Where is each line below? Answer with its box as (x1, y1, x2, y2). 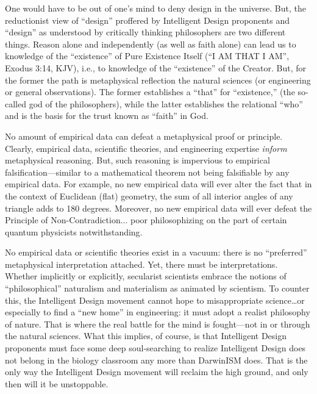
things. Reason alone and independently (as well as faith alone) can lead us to (5, 37, 296, 50)
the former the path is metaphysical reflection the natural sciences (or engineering (5, 73, 311, 86)
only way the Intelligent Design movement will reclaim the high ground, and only (5, 365, 308, 378)
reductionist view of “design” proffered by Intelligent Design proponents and (5, 13, 290, 26)
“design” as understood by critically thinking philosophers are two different (5, 26, 286, 38)
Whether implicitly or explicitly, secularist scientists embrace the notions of (5, 270, 287, 282)
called (5, 97, 26, 110)
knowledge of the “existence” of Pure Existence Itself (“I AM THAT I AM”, (5, 49, 290, 62)
